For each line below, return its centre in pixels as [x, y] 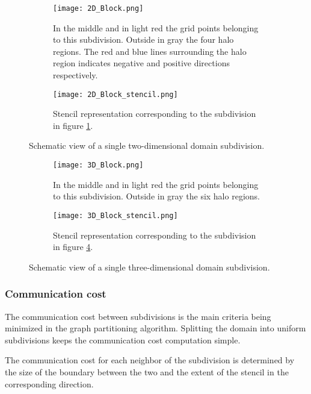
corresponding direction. [49, 383]
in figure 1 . [73, 125]
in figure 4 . [73, 247]
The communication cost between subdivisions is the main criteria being [138, 316]
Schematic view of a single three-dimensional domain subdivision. [149, 267]
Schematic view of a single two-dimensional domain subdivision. [147, 145]
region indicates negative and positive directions [141, 63]
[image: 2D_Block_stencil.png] [115, 94]
